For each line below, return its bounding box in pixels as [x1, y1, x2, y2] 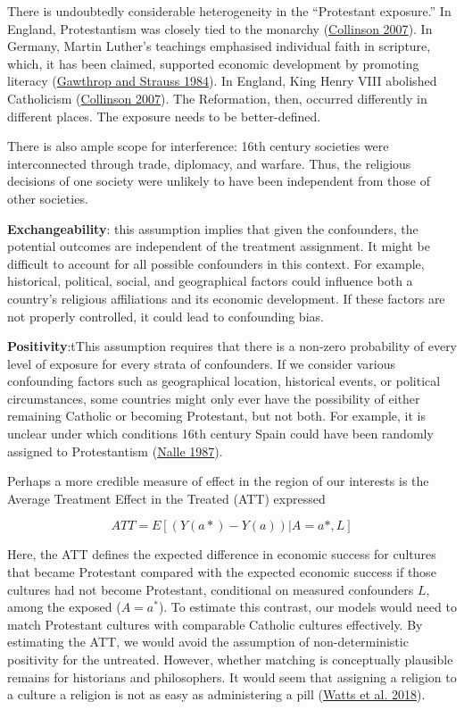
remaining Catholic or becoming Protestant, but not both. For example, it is [7, 406, 426, 425]
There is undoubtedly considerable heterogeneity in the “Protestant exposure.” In [7, 2, 452, 20]
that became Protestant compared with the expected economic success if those [7, 563, 436, 581]
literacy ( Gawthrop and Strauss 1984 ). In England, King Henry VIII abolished [7, 71, 437, 90]
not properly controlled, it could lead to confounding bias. [7, 306, 324, 325]
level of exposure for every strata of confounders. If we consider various [7, 354, 396, 372]
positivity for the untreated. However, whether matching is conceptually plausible [7, 650, 453, 668]
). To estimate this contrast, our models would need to [158, 597, 457, 616]
